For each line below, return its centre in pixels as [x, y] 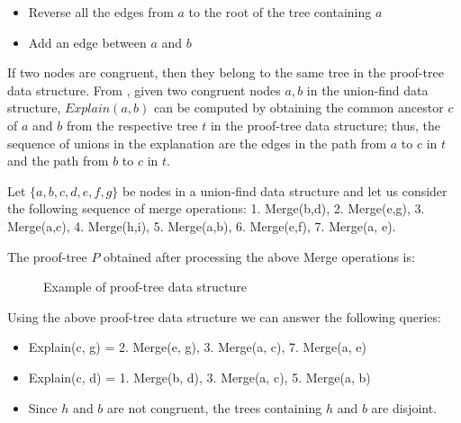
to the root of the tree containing [280, 12]
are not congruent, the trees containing [215, 407]
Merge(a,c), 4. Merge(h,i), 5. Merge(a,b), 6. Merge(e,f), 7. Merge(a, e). [202, 225]
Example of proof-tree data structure [145, 287]
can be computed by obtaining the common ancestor [298, 108]
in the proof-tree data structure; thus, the [325, 125]
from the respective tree [132, 125]
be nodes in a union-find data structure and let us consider [285, 190]
